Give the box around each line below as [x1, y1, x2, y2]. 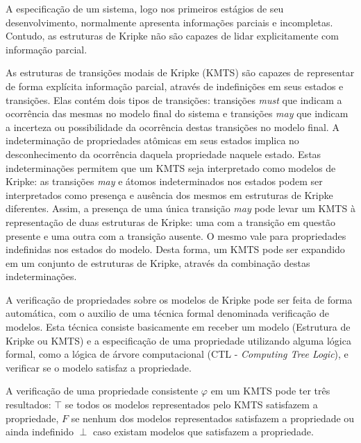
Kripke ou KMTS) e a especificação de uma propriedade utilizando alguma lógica [6, 333, 351, 347]
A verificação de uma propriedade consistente [6, 383, 199, 398]
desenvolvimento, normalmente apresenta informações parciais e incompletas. [6, 15, 333, 29]
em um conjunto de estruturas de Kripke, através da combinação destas [6, 255, 310, 270]
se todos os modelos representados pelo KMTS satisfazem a [65, 397, 318, 412]
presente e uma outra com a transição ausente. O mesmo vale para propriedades [6, 228, 346, 243]
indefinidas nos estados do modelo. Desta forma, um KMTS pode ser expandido [6, 242, 345, 257]
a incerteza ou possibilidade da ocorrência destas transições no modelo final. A [6, 119, 339, 134]
